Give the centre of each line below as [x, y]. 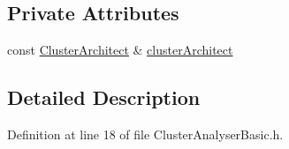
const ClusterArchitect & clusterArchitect [120, 50]
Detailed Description [104, 97]
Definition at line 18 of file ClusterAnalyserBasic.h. [145, 134]
